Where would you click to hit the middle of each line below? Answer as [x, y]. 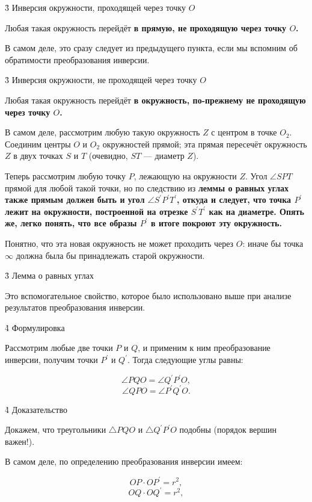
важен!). [20, 441]
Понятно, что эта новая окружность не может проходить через [119, 243]
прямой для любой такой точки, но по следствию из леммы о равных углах [147, 187]
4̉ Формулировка [35, 327]
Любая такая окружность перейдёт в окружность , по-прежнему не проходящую [155, 100]
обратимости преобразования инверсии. [77, 59]
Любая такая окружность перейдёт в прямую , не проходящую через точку [146, 27]
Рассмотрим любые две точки [59, 348]
